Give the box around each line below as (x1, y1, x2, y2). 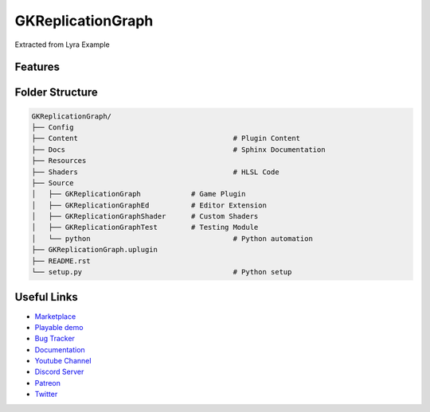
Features (14, 60, 60, 74)
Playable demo (34, 322, 84, 332)
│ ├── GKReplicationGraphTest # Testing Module (31, 223, 259, 232)
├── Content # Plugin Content (31, 134, 301, 143)
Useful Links (14, 290, 79, 304)
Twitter (34, 390, 58, 399)
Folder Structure (14, 86, 99, 99)
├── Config (31, 122, 74, 131)
